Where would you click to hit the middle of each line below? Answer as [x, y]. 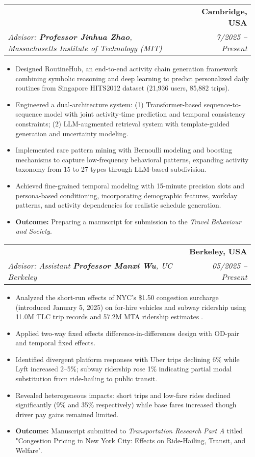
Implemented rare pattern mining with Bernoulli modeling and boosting [124, 150]
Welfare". [29, 450]
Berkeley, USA [218, 251]
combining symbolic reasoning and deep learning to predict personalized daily [132, 78]
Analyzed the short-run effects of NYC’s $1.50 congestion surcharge [117, 297]
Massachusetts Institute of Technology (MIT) [85, 48]
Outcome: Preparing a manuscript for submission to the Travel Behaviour [128, 221]
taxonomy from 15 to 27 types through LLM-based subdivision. [111, 169]
